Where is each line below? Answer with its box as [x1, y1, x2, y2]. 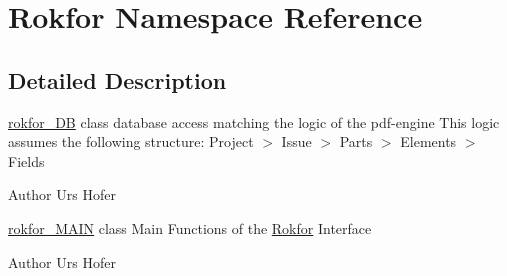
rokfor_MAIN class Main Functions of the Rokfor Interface [8, 217, 372, 238]
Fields [8, 150, 45, 171]
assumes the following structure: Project [8, 131, 254, 152]
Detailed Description [8, 64, 227, 95]
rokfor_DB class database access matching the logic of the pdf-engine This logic [8, 111, 500, 132]
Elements [400, 131, 457, 152]
